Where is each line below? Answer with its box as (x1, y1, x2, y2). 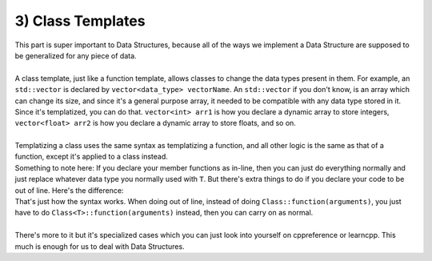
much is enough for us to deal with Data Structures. (14, 241, 185, 251)
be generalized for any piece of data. (14, 50, 137, 60)
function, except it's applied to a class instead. (14, 152, 168, 162)
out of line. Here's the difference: (14, 185, 124, 195)
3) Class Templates (14, 12, 146, 30)
